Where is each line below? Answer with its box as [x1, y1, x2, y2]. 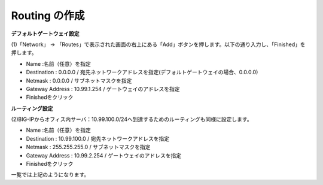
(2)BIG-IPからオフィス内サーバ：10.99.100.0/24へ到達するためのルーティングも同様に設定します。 [11, 116, 252, 123]
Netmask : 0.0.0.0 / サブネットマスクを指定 [26, 77, 132, 84]
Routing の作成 [11, 9, 85, 22]
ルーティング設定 [11, 105, 53, 112]
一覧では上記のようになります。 [11, 171, 90, 178]
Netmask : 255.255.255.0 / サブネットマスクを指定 [26, 144, 151, 151]
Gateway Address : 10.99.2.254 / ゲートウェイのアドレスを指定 [26, 151, 182, 159]
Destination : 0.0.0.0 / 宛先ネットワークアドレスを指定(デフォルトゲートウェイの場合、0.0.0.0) [26, 69, 258, 76]
